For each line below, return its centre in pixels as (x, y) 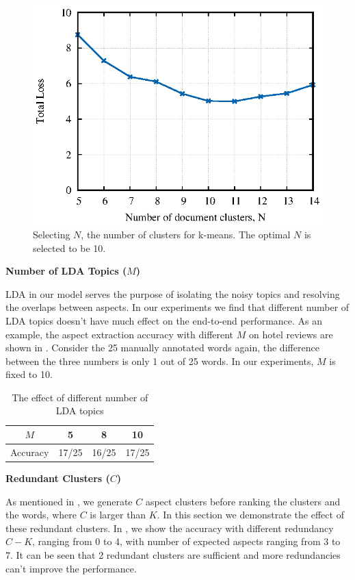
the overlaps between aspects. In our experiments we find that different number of (177, 307)
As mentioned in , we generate (69, 501)
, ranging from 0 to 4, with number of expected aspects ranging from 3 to (186, 541)
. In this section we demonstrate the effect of (250, 515)
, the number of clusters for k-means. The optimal (186, 234)
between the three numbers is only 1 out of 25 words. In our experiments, (160, 361)
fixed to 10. (29, 374)
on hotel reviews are (291, 334)
